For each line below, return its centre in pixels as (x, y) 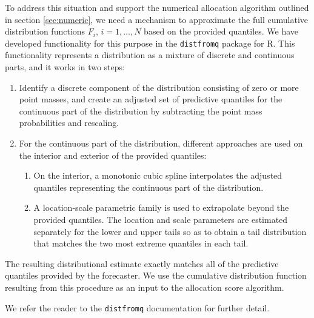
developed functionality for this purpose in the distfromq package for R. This (150, 43)
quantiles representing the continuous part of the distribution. (149, 187)
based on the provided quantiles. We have (221, 31)
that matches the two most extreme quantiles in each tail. (141, 243)
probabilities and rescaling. (69, 123)
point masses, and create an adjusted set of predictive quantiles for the (151, 99)
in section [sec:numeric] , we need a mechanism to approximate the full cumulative (156, 19)
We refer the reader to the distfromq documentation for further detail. (137, 307)
